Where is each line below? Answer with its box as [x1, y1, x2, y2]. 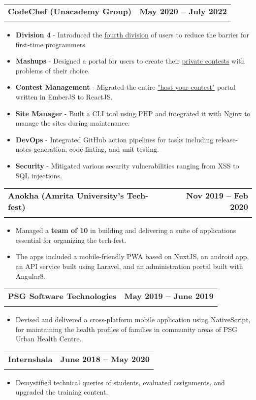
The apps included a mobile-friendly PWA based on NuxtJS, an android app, [15, 251, 249, 262]
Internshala [8, 353, 53, 365]
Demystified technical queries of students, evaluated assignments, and [15, 377, 225, 387]
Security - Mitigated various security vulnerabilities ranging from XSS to [15, 160, 239, 170]
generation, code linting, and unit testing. [33, 144, 159, 154]
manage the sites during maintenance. [15, 118, 130, 128]
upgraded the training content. [15, 387, 108, 397]
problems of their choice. [15, 65, 90, 75]
